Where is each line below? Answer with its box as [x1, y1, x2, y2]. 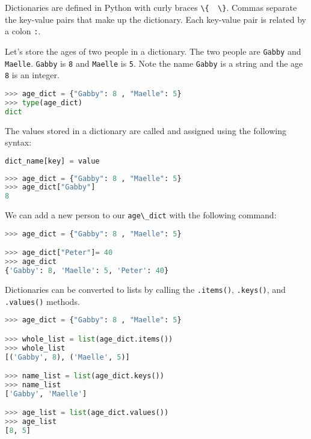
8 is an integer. [5, 69, 60, 81]
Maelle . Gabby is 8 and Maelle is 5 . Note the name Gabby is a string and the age [5, 57, 303, 69]
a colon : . [5, 25, 41, 37]
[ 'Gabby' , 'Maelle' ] [5, 389, 87, 398]
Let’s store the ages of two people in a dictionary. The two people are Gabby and [5, 45, 301, 57]
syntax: [5, 136, 32, 149]
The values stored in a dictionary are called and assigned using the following [5, 124, 286, 137]
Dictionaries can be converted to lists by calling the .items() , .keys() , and [5, 283, 286, 295]
